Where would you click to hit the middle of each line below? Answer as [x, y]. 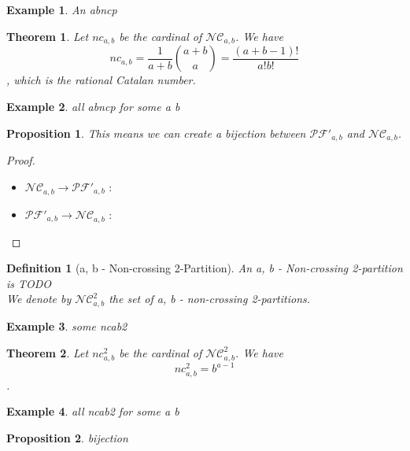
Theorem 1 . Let [48, 36]
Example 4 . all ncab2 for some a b [93, 411]
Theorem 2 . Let [48, 352]
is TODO [29, 283]
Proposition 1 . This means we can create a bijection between [156, 133]
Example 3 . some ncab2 [67, 326]
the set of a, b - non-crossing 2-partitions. [210, 299]
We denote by [39, 299]
